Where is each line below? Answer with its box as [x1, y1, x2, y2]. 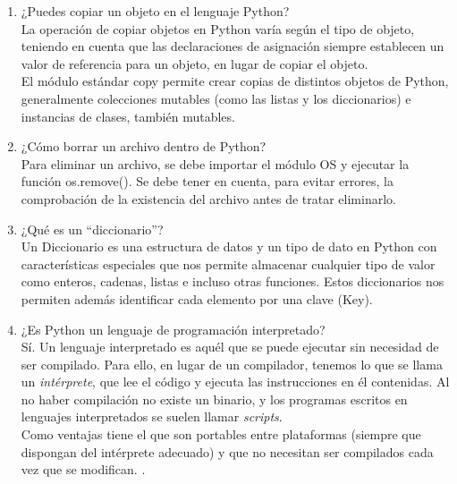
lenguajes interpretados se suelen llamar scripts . [21, 407, 283, 426]
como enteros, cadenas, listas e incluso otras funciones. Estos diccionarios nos [21, 272, 444, 291]
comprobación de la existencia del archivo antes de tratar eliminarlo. [21, 189, 396, 208]
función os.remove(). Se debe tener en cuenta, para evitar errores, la [21, 172, 394, 191]
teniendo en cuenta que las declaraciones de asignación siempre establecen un [21, 37, 444, 55]
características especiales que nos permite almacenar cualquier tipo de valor [21, 254, 436, 273]
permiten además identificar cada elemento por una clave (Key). [21, 289, 373, 308]
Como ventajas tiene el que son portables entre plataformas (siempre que [21, 425, 421, 444]
